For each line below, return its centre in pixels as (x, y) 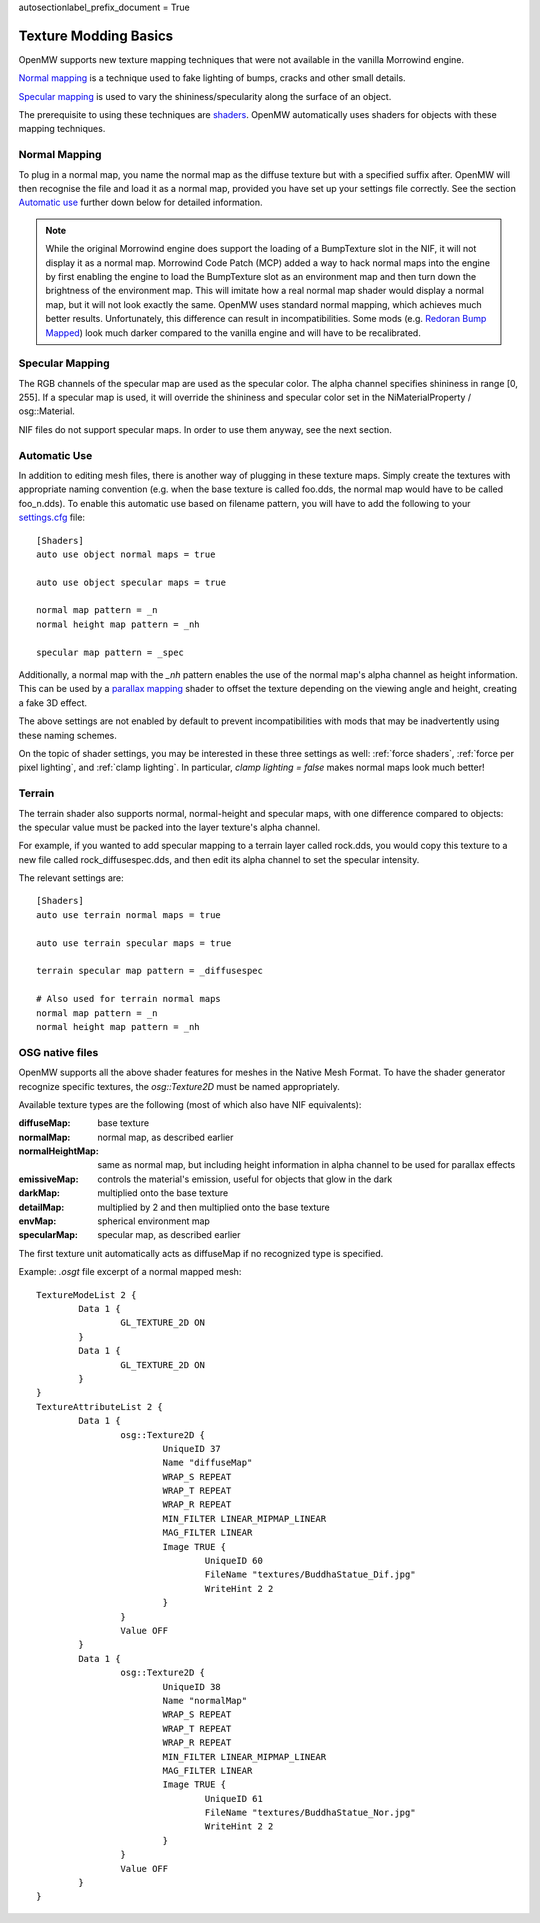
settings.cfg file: (51, 517)
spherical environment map (153, 1221)
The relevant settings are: (71, 878)
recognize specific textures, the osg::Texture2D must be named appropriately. (179, 1086)
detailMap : (41, 1207)
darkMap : (39, 1193)
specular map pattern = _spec (110, 652)
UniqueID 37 (192, 1448)
